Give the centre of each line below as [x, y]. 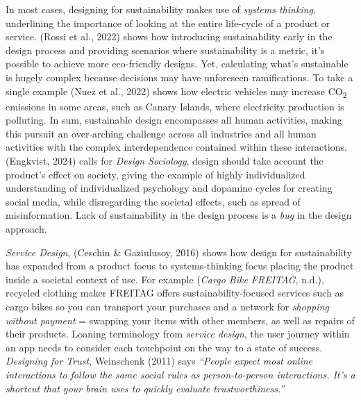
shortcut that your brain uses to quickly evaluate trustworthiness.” [145, 388]
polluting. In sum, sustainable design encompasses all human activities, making [174, 120]
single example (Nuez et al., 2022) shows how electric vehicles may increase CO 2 [176, 92]
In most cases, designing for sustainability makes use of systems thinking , [161, 9]
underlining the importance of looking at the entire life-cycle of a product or [168, 23]
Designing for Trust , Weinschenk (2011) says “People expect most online [159, 361]
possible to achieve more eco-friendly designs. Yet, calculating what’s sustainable [177, 64]
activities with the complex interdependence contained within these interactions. [176, 147]
